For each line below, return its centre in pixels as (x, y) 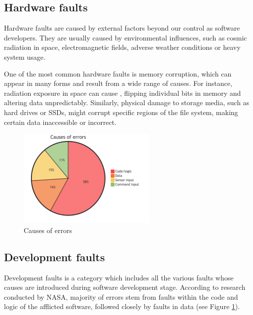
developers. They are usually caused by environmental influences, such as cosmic (126, 37)
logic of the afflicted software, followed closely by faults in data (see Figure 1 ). (122, 306)
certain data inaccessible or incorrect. (60, 122)
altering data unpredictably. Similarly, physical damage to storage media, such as (127, 102)
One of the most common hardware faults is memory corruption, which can (118, 73)
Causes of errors (48, 230)
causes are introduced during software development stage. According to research (125, 287)
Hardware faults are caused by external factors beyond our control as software (122, 28)
